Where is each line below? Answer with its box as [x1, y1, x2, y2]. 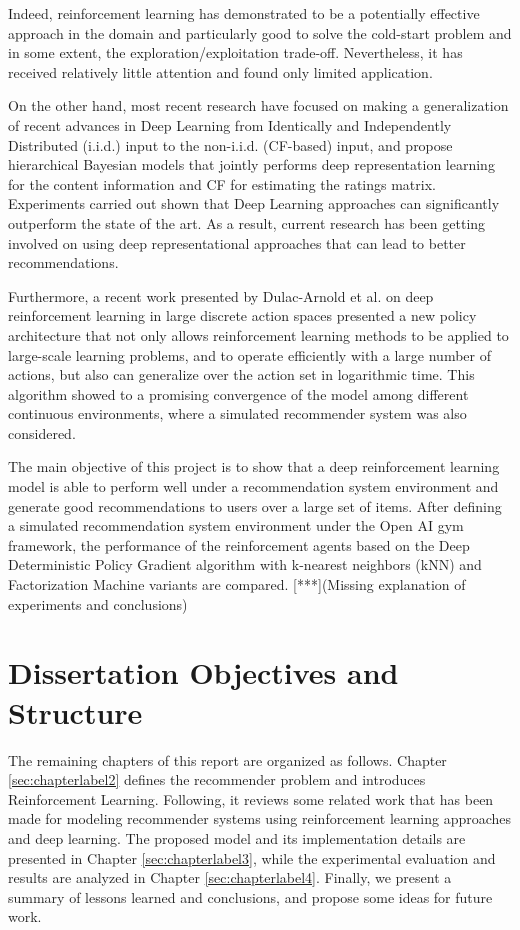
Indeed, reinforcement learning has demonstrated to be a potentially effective [8, 3, 480, 23]
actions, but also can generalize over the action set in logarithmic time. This [8, 364, 475, 385]
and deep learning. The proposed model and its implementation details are [8, 827, 466, 848]
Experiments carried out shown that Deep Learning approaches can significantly [8, 193, 500, 214]
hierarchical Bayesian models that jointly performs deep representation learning [8, 154, 495, 175]
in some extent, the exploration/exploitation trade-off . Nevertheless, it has [8, 42, 463, 63]
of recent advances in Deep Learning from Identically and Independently [8, 114, 452, 135]
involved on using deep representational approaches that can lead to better [8, 232, 466, 253]
